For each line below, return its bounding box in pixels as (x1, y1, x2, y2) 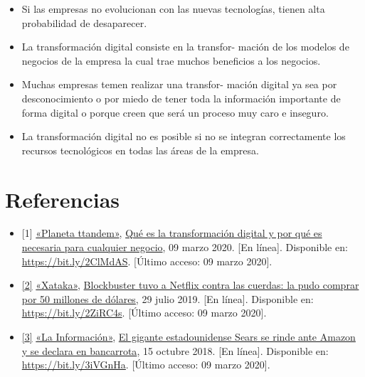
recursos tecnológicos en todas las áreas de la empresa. (21, 142, 259, 157)
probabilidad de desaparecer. (21, 15, 147, 30)
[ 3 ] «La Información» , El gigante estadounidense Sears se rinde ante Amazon (21, 329, 356, 344)
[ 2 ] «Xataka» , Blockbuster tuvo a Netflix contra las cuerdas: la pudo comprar (21, 277, 359, 292)
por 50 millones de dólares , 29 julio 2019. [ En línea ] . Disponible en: (21, 291, 314, 306)
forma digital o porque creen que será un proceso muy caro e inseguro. (21, 105, 329, 120)
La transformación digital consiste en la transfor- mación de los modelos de (21, 39, 349, 54)
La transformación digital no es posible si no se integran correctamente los (21, 129, 346, 144)
